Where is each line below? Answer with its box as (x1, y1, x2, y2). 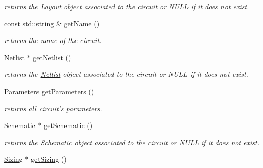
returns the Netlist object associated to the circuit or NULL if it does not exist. (4, 69, 248, 79)
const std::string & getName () (4, 18, 100, 28)
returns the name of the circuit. (4, 35, 102, 46)
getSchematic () (44, 120, 93, 131)
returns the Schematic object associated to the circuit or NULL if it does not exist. (4, 137, 259, 147)
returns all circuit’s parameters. (4, 103, 102, 113)
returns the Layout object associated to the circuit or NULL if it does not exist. (4, 1, 249, 11)
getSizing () (30, 154, 67, 164)
